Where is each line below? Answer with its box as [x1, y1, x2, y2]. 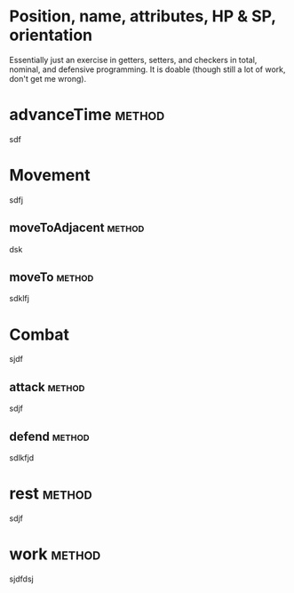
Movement [9, 165, 91, 186]
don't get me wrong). [9, 73, 87, 84]
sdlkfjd [9, 453, 35, 463]
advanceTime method [9, 105, 165, 125]
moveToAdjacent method [9, 220, 145, 236]
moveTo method [9, 269, 94, 285]
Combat [9, 325, 69, 344]
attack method [9, 380, 85, 395]
